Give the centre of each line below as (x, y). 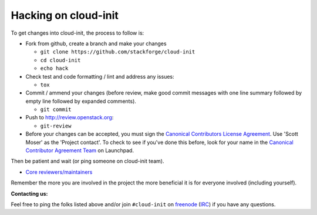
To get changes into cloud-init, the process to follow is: (77, 33)
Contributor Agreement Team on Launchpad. (80, 150)
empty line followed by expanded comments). (81, 101)
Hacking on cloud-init (65, 15)
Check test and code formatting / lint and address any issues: (100, 76)
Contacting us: (29, 193)
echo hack (54, 68)
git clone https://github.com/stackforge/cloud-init (118, 52)
